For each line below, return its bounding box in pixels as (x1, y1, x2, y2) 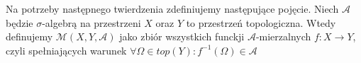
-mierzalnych (255, 29, 311, 44)
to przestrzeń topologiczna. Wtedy (186, 15, 336, 30)
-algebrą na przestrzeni (42, 15, 141, 30)
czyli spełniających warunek (6, 42, 127, 57)
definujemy (6, 29, 53, 44)
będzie (6, 15, 33, 30)
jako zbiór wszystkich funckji (119, 29, 245, 44)
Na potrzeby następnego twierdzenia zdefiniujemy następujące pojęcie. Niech (6, 1, 339, 16)
